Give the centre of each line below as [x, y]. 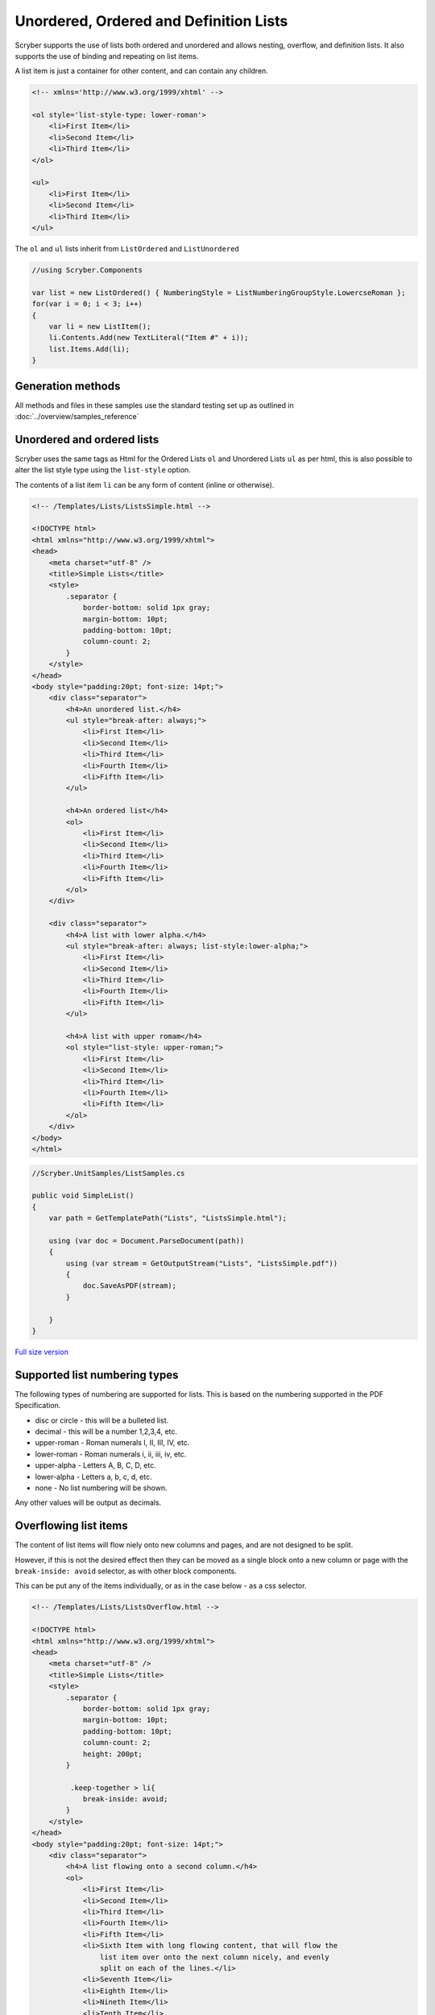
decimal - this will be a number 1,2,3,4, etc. [106, 1431]
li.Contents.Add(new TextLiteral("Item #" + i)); [149, 338]
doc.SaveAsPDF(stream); [130, 1286]
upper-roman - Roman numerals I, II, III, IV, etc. [112, 1443]
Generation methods [68, 386]
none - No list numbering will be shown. [101, 1488]
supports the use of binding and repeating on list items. [107, 56]
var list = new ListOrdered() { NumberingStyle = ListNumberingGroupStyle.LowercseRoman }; [219, 293]
